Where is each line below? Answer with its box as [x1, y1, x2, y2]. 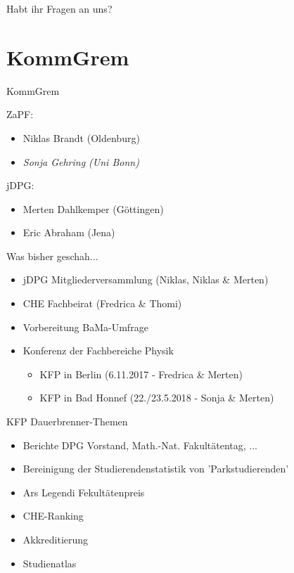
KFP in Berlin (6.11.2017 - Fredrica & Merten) [39, 366, 243, 381]
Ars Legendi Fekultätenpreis [23, 484, 145, 499]
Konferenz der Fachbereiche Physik [23, 343, 174, 358]
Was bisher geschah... [6, 248, 98, 263]
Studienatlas [23, 555, 77, 570]
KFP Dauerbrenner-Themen [6, 414, 128, 429]
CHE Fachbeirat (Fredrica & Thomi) [23, 296, 182, 311]
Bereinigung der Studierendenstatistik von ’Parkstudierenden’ [23, 461, 289, 476]
